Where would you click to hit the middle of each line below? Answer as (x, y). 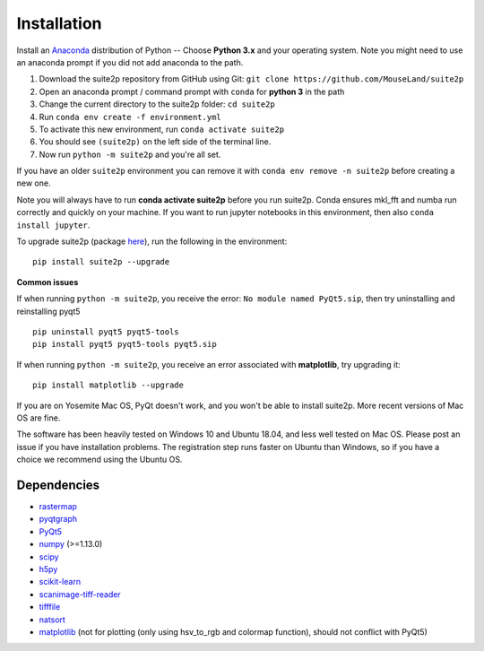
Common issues (48, 282)
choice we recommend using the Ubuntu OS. (99, 460)
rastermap (58, 506)
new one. (34, 183)
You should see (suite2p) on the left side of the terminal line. (155, 142)
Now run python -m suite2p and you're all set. (130, 154)
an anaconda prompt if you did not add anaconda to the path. (130, 62)
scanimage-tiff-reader (80, 594)
